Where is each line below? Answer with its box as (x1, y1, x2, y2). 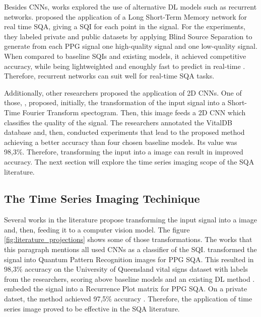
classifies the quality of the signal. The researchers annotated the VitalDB (4, 117, 232, 127)
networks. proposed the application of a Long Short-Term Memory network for (4, 11, 247, 22)
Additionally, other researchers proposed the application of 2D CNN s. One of (4, 87, 242, 98)
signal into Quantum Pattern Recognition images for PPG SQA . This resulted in (4, 254, 254, 264)
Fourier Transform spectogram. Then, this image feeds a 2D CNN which (22, 107, 246, 117)
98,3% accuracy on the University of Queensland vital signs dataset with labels (4, 264, 248, 274)
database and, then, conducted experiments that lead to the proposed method (4, 127, 245, 137)
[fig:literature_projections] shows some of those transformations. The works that (4, 234, 252, 245)
